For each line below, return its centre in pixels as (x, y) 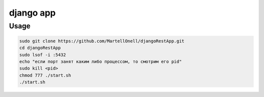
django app (32, 13)
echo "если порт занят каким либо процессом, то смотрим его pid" (100, 61)
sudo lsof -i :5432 (43, 55)
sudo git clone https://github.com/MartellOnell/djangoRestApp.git (102, 41)
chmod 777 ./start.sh (45, 75)
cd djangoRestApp (40, 48)
